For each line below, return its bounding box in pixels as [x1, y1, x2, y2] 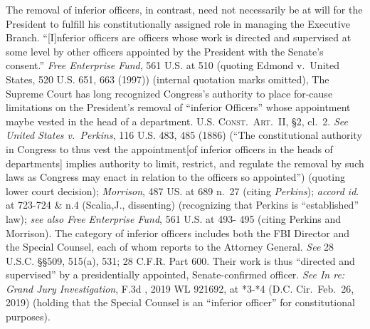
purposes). [6, 309, 51, 324]
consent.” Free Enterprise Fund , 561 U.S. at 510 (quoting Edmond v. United [6, 58, 339, 73]
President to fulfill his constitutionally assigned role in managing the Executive [6, 16, 350, 31]
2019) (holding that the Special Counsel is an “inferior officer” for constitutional [6, 295, 355, 310]
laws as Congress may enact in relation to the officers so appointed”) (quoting [6, 169, 345, 184]
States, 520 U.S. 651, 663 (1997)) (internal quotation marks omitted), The [6, 71, 329, 86]
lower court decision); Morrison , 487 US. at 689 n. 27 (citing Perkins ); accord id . [6, 183, 359, 198]
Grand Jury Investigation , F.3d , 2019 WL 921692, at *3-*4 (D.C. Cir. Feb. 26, [6, 281, 354, 296]
